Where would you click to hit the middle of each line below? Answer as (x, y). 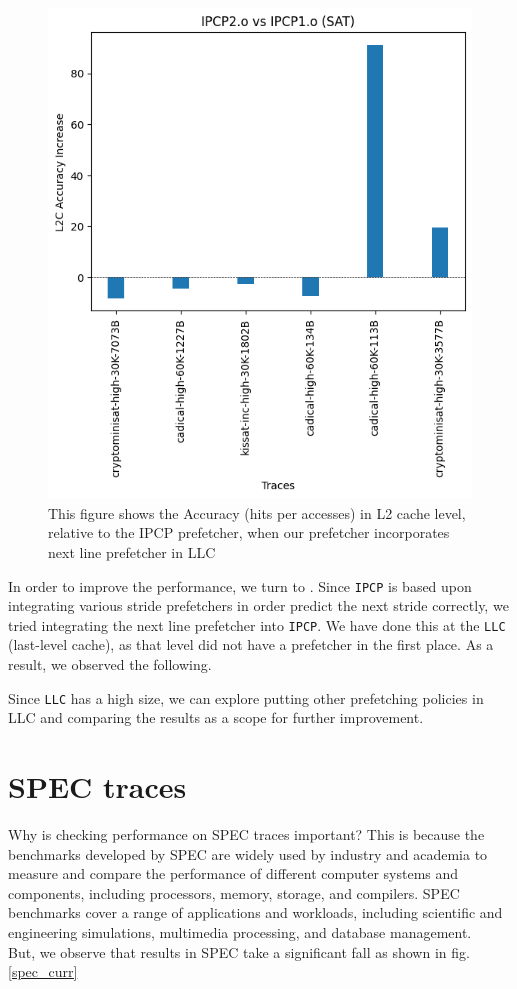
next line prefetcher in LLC (132, 551)
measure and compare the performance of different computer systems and (233, 873)
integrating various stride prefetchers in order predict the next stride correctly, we (258, 605)
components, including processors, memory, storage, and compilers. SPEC (234, 892)
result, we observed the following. (110, 664)
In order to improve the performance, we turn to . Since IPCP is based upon (240, 585)
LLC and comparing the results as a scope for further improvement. (216, 717)
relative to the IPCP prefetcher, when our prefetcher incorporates (249, 532)
